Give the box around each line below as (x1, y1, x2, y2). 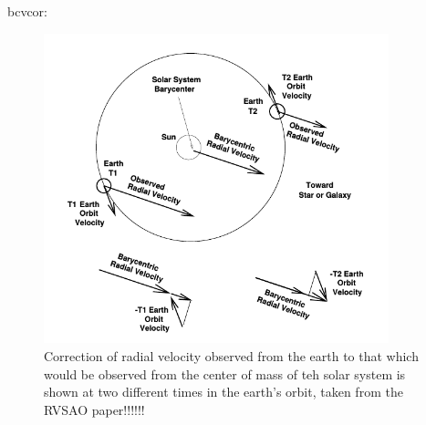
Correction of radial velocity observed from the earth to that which (44, 346, 419, 365)
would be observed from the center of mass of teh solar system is (44, 364, 406, 383)
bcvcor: (7, 2, 47, 20)
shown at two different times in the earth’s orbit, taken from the (44, 382, 403, 401)
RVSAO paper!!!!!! (44, 399, 145, 419)
